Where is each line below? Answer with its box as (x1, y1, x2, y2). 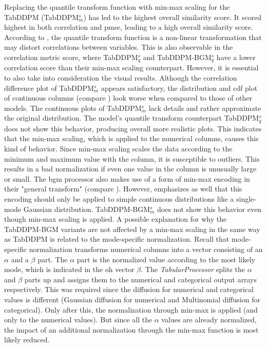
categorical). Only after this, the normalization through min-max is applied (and (4, 304, 258, 315)
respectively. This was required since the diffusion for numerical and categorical (4, 284, 254, 295)
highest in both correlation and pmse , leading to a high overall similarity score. (4, 22, 253, 32)
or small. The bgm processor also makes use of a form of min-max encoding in (4, 173, 250, 184)
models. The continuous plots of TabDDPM (4, 102, 142, 113)
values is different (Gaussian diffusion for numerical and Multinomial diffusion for (4, 294, 260, 304)
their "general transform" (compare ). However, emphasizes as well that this (4, 183, 242, 194)
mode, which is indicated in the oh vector (4, 264, 135, 275)
